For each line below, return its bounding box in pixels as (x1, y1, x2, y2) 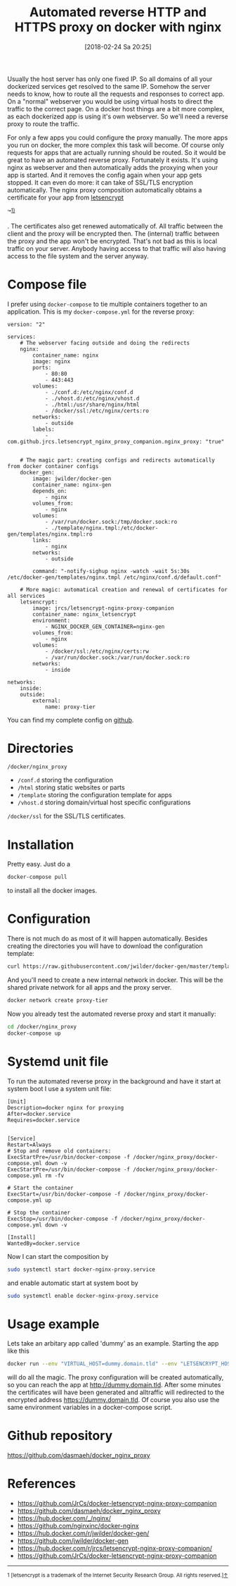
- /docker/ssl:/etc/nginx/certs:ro (44, 407, 150, 414)
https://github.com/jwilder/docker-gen (17, 1537, 129, 1545)
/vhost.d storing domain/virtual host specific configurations (17, 798, 191, 807)
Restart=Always (7, 1141, 52, 1148)
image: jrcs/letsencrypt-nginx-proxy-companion (32, 604, 174, 612)
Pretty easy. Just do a (7, 860, 71, 868)
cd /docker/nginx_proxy (7, 1023, 77, 1030)
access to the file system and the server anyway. (7, 252, 149, 260)
